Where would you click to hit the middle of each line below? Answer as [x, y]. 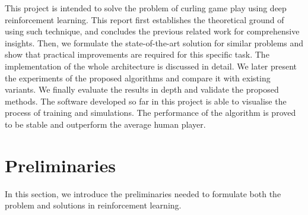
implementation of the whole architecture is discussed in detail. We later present [151, 66]
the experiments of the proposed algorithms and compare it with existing [138, 78]
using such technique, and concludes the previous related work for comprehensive [152, 31]
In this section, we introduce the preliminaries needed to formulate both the [143, 193]
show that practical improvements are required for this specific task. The [137, 54]
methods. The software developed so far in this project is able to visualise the [146, 101]
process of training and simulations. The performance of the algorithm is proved [150, 113]
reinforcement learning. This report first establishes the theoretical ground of [145, 19]
